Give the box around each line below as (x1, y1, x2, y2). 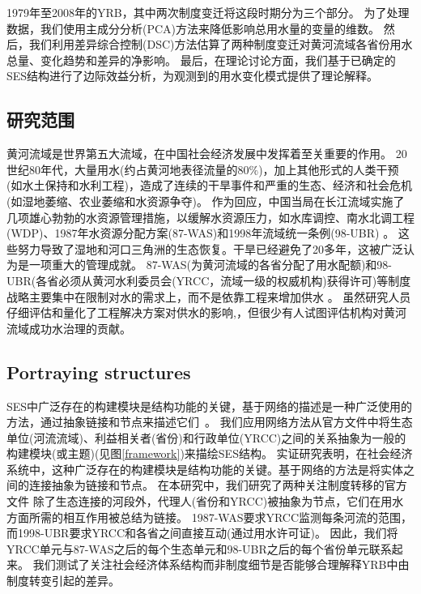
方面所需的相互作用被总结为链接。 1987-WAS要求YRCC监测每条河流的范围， (6, 508, 413, 525)
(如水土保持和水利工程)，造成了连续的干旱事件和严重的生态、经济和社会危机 (6, 177, 412, 194)
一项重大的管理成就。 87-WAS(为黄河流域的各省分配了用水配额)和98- (28, 256, 392, 273)
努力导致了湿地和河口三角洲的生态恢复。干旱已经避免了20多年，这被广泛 (17, 240, 403, 257)
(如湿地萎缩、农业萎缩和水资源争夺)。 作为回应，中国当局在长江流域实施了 (6, 192, 405, 209)
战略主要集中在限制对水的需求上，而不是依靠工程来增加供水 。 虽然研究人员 (6, 288, 411, 305)
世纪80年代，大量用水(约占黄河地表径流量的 (6, 160, 238, 177)
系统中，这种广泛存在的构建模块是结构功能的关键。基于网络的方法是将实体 (6, 460, 403, 477)
